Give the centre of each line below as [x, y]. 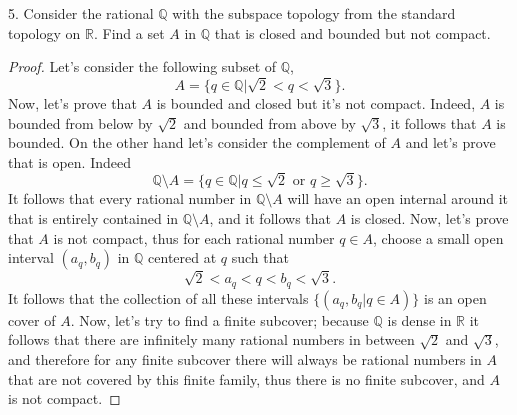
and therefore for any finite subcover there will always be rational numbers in [245, 359]
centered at [182, 257]
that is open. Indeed [69, 161]
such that [260, 257]
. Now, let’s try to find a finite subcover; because [219, 319]
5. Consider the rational [81, 13]
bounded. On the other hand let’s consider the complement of [197, 142]
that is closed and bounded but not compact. [352, 32]
